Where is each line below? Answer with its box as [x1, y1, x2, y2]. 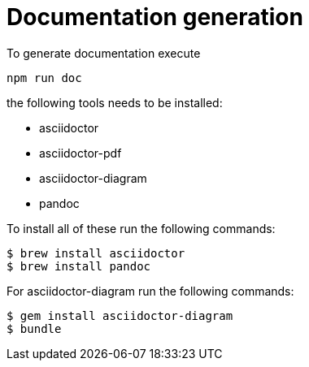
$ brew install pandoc [7, 259, 151, 273]
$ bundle [7, 322, 62, 335]
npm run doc [7, 71, 82, 84]
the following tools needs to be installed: [7, 95, 223, 110]
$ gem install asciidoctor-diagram [7, 309, 233, 322]
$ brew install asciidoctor [7, 246, 185, 260]
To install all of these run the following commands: [7, 221, 276, 235]
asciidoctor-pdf [39, 145, 122, 160]
